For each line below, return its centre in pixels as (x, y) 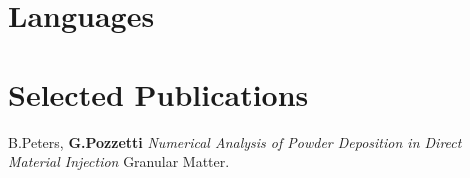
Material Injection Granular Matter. (119, 161)
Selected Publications (158, 93)
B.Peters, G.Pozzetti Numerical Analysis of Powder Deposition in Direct (235, 141)
